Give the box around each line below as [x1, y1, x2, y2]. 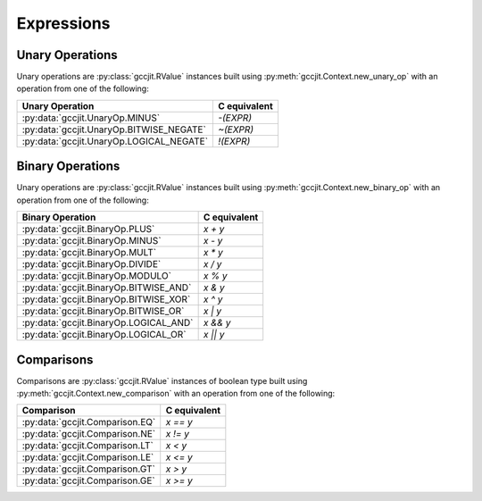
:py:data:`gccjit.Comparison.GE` [21, 474, 155, 487]
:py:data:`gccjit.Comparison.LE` [21, 451, 154, 463]
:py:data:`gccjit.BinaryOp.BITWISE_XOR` [21, 293, 191, 305]
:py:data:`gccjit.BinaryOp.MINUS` [21, 235, 162, 247]
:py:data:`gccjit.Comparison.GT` [21, 463, 155, 475]
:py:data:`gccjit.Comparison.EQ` [21, 416, 156, 429]
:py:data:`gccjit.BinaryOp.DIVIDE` [21, 258, 162, 271]
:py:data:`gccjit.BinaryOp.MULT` [21, 246, 157, 259]
